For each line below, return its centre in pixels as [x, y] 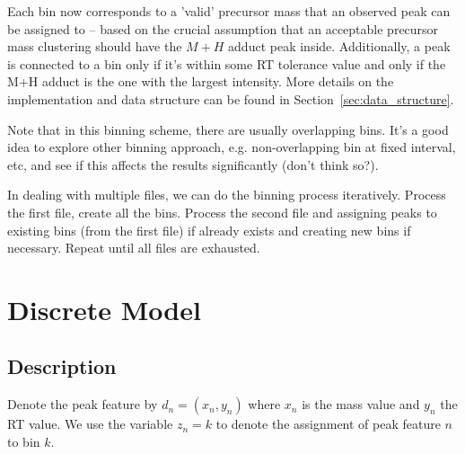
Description [62, 366]
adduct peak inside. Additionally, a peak [339, 46]
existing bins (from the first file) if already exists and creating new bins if [209, 230]
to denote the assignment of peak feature [328, 424]
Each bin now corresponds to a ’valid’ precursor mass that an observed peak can [229, 11]
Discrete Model [104, 309]
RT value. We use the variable [90, 424]
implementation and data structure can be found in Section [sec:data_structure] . [231, 98]
